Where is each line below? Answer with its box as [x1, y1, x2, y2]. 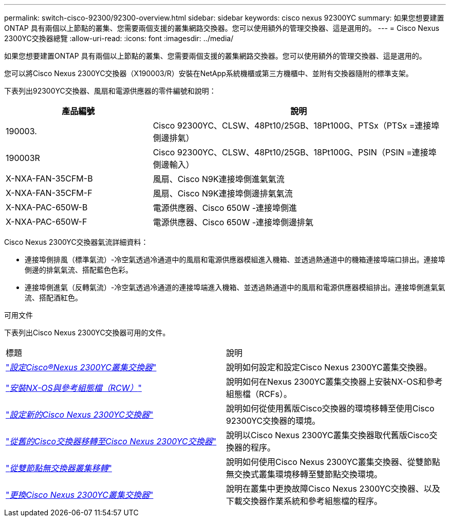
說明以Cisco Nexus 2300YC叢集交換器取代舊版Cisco [226, 430, 429, 440]
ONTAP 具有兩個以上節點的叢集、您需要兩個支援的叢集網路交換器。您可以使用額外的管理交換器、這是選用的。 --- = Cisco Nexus [4, 24, 440, 32]
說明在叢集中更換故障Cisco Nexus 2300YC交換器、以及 [226, 483, 440, 494]
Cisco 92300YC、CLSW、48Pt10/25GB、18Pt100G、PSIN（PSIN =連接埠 [153, 147, 437, 157]
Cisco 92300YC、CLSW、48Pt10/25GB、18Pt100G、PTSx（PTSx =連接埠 [153, 120, 440, 131]
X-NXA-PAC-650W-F [6, 217, 87, 227]
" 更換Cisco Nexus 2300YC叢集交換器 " [6, 490, 154, 500]
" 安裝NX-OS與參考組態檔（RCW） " [6, 383, 142, 393]
